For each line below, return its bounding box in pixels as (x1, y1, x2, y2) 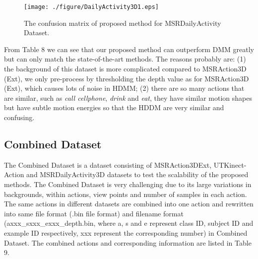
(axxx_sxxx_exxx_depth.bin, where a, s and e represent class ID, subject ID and (4, 218, 254, 228)
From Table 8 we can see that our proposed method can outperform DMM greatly (4, 44, 255, 54)
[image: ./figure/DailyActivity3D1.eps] (24, 3, 159, 10)
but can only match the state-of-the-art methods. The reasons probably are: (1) (4, 54, 246, 64)
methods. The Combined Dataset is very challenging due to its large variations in (4, 179, 252, 189)
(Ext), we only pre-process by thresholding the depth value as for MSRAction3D (4, 73, 249, 83)
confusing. (4, 112, 35, 122)
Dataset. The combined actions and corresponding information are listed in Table (4, 237, 252, 248)
